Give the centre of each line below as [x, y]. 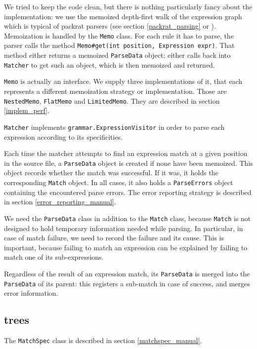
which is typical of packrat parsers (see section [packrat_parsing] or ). [110, 26]
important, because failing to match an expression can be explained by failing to [126, 247]
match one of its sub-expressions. [54, 257]
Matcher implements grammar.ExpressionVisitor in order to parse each [114, 127]
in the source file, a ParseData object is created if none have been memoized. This [128, 163]
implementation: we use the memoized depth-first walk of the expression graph [123, 16]
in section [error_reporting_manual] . [60, 202]
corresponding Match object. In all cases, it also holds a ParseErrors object [119, 182]
